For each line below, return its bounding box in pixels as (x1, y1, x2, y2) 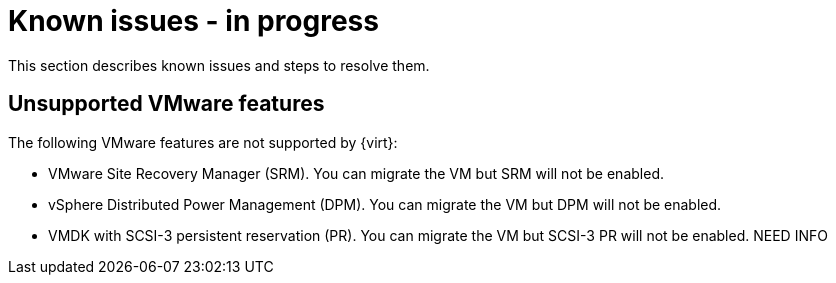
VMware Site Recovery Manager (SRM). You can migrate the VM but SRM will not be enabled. (48, 164, 664, 182)
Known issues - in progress (8, 4, 379, 38)
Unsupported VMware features (8, 91, 325, 117)
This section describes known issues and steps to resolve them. (8, 56, 430, 74)
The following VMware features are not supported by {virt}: (8, 133, 398, 151)
